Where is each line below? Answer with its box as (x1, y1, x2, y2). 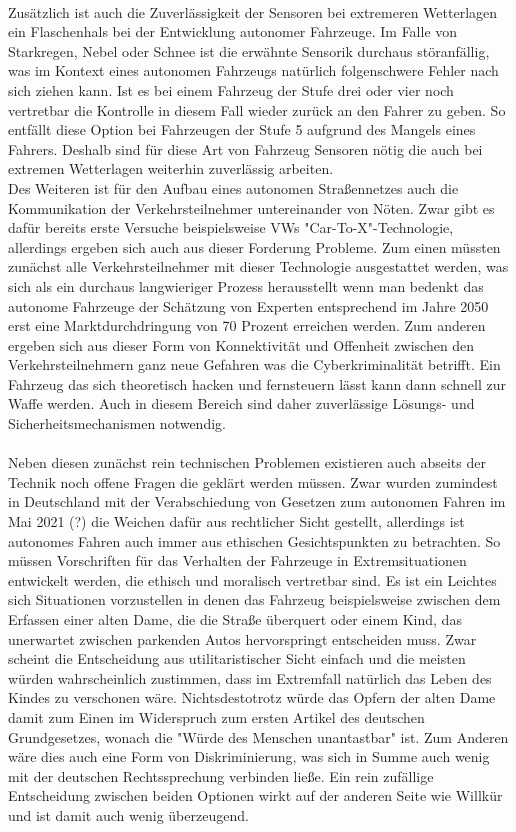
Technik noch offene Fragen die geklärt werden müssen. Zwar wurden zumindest (8, 471, 498, 492)
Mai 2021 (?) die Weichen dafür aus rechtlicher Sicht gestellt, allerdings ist (8, 511, 465, 532)
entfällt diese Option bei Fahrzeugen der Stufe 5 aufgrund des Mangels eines (8, 119, 476, 140)
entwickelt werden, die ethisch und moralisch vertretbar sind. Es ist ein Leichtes (8, 569, 497, 590)
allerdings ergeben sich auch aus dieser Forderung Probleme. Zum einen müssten (8, 236, 501, 257)
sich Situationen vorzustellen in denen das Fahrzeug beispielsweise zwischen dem (8, 589, 501, 610)
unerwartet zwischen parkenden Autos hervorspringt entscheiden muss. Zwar (8, 628, 477, 649)
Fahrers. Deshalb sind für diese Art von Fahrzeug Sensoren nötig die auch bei (8, 138, 483, 159)
